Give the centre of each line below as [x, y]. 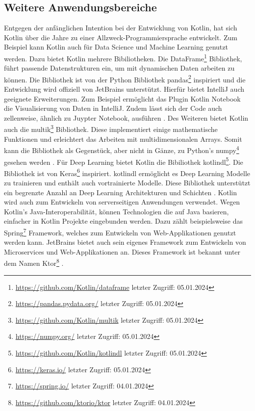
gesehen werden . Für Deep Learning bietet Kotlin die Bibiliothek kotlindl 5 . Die [124, 161]
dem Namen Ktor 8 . [34, 262]
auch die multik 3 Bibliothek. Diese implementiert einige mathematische [111, 128]
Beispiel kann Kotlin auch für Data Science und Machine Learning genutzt [116, 47]
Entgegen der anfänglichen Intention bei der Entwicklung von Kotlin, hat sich [121, 28]
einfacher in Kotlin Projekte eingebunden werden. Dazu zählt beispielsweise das [123, 221]
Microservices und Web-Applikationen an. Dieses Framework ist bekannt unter [122, 251]
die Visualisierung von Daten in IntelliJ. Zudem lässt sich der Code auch [113, 108]
